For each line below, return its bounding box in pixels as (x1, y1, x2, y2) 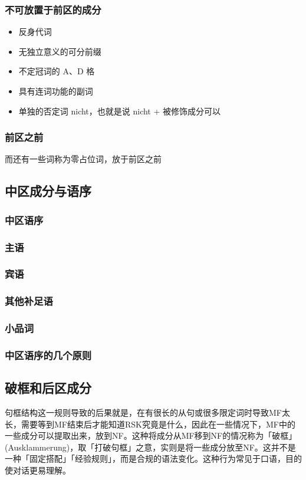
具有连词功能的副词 (18, 85, 93, 97)
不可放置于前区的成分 (5, 2, 101, 17)
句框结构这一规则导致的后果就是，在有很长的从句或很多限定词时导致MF (5, 406, 282, 419)
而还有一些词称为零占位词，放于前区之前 (5, 153, 162, 165)
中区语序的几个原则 (5, 347, 92, 362)
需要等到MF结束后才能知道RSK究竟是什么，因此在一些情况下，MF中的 (21, 417, 295, 430)
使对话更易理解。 (5, 464, 71, 476)
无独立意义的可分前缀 (18, 45, 101, 57)
